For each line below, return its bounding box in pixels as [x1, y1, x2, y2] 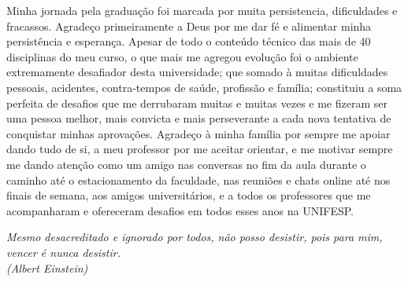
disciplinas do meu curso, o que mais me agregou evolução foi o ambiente [6, 48, 358, 64]
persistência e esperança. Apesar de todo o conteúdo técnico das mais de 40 [6, 33, 371, 49]
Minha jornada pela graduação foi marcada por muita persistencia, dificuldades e [6, 2, 398, 18]
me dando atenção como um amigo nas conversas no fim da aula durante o [6, 156, 366, 172]
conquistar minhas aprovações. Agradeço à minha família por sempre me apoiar [6, 125, 391, 141]
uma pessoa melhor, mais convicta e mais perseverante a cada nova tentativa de [6, 110, 391, 126]
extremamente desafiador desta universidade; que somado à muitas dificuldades [6, 64, 388, 80]
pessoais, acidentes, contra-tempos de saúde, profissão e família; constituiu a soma [6, 79, 402, 95]
